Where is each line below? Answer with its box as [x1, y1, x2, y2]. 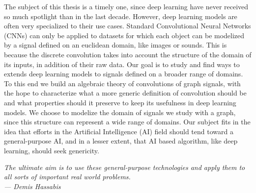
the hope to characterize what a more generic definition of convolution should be [4, 88, 247, 98]
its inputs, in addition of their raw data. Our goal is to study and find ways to [4, 59, 240, 69]
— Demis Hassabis [4, 181, 61, 191]
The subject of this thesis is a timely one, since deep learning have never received [4, 1, 249, 11]
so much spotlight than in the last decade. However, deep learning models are [4, 11, 237, 21]
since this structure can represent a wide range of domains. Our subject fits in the [4, 117, 251, 127]
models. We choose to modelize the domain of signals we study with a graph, [4, 107, 236, 117]
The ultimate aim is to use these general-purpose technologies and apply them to [4, 162, 245, 172]
